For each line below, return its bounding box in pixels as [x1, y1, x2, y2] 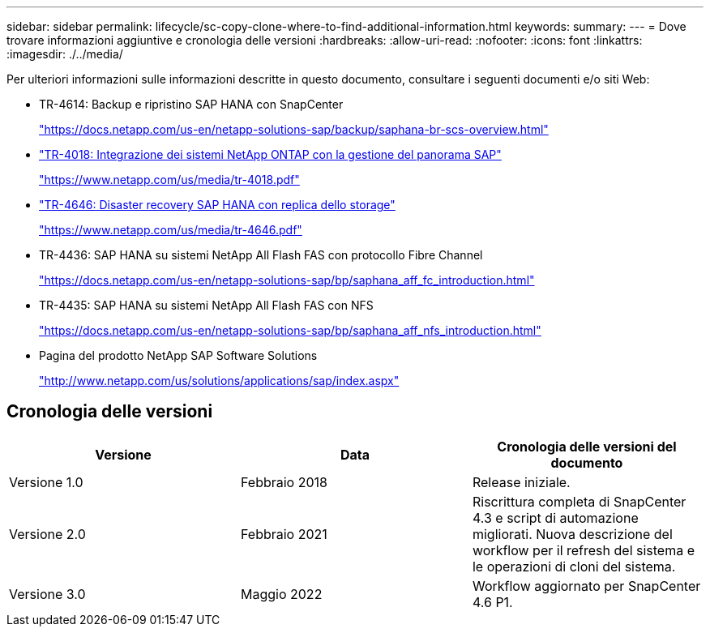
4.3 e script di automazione [472, 509, 639, 526]
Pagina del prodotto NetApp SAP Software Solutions [39, 349, 318, 362]
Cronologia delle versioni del [497, 438, 677, 455]
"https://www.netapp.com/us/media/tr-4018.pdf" [39, 173, 300, 186]
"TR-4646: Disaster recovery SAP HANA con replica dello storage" [39, 198, 396, 212]
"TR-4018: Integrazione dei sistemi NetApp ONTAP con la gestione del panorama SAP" [39, 148, 502, 161]
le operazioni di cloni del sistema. [472, 558, 676, 575]
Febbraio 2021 [240, 525, 327, 542]
